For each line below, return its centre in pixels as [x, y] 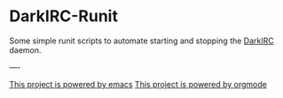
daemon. [25, 49]
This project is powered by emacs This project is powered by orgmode [138, 84]
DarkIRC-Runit [63, 16]
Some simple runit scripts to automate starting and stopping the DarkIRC [141, 41]
